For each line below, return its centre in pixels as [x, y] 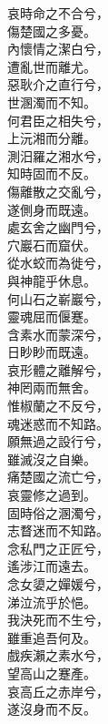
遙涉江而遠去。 [52, 566]
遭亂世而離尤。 [52, 66]
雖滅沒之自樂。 [52, 459]
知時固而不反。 [52, 173]
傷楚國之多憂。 [52, 31]
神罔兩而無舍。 [52, 387]
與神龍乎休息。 [52, 280]
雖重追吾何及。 [52, 637]
